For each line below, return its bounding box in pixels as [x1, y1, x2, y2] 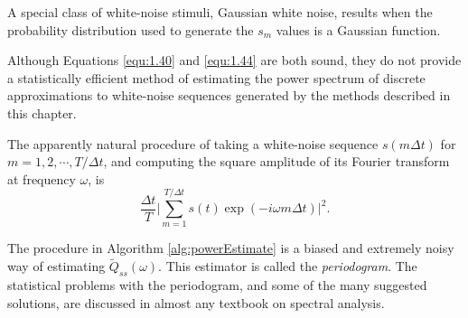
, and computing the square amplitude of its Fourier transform [103, 152, 450, 171]
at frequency [7, 169, 76, 188]
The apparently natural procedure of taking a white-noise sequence [7, 134, 379, 153]
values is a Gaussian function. [276, 20, 441, 39]
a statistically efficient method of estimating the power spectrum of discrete [7, 68, 426, 87]
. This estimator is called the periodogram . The [158, 257, 417, 276]
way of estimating [7, 257, 106, 276]
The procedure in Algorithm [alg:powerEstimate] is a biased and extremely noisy [7, 238, 454, 257]
